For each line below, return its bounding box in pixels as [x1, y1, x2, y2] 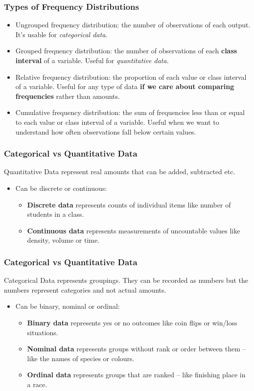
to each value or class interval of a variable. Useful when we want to [15, 116, 219, 127]
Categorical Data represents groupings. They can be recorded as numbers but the [4, 275, 249, 285]
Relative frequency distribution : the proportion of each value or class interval [15, 71, 247, 82]
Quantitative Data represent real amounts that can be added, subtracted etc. [4, 166, 235, 177]
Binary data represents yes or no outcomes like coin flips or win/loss [27, 317, 237, 327]
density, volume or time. [27, 235, 100, 245]
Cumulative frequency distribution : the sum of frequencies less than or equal [15, 107, 245, 117]
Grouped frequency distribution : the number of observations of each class [15, 46, 237, 56]
